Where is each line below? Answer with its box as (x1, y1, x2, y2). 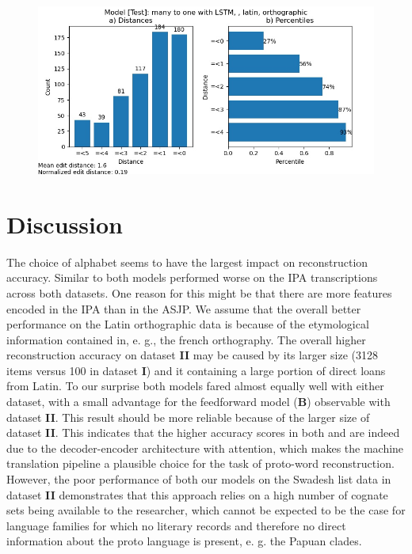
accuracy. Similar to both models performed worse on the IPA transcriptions (6, 269, 378, 286)
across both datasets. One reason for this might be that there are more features (6, 284, 392, 301)
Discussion (6, 207, 123, 240)
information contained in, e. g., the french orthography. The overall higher (6, 331, 366, 347)
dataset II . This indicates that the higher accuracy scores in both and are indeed (6, 424, 400, 441)
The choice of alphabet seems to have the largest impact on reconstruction (6, 253, 368, 270)
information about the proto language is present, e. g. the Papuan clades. (6, 533, 362, 549)
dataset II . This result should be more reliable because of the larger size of (6, 408, 370, 425)
